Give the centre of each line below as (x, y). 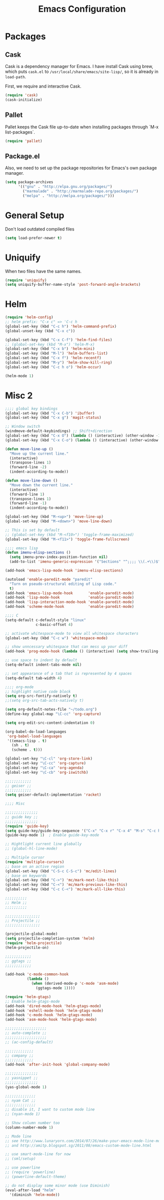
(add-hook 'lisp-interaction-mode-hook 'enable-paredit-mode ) (70, 602)
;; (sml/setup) (20, 1159)
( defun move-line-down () (31, 481)
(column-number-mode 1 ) (29, 1127)
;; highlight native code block (38, 692)
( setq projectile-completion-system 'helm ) (50, 939)
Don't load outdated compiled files (40, 229)
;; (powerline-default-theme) (36, 1177)
